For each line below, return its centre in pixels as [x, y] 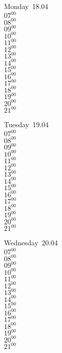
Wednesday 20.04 [31, 243]
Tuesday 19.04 [26, 124]
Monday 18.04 [26, 6]
